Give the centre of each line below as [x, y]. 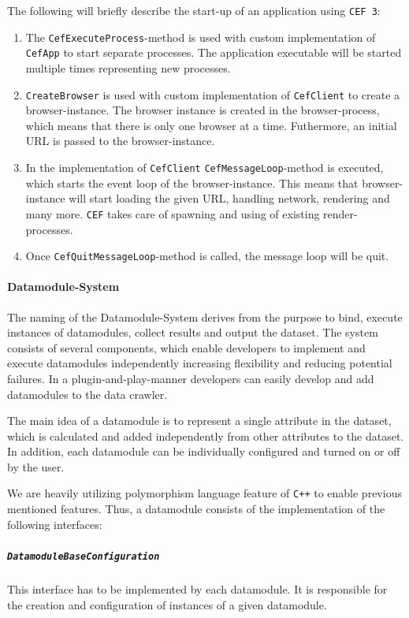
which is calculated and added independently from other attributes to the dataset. [206, 436]
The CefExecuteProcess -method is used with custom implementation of [201, 37]
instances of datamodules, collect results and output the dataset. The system [193, 332]
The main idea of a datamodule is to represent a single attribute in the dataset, [199, 421]
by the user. [36, 466]
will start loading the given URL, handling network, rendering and [229, 198]
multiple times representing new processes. [128, 67]
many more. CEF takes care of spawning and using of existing [173, 213]
